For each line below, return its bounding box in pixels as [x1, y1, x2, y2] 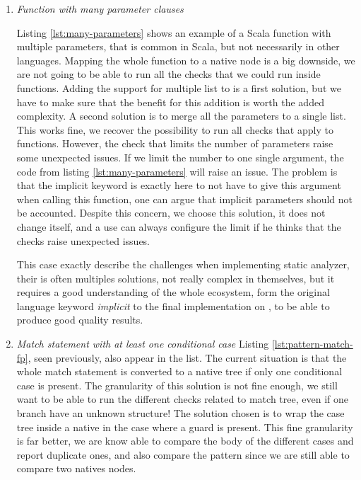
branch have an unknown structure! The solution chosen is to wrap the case [16, 406, 345, 421]
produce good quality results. [16, 312, 143, 327]
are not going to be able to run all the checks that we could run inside [16, 67, 321, 81]
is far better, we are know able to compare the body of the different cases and [16, 433, 354, 448]
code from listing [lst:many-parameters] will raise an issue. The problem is [16, 164, 338, 178]
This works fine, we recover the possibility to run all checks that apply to [16, 122, 333, 137]
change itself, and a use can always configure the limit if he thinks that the [16, 219, 341, 234]
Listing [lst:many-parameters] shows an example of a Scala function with [16, 25, 331, 40]
